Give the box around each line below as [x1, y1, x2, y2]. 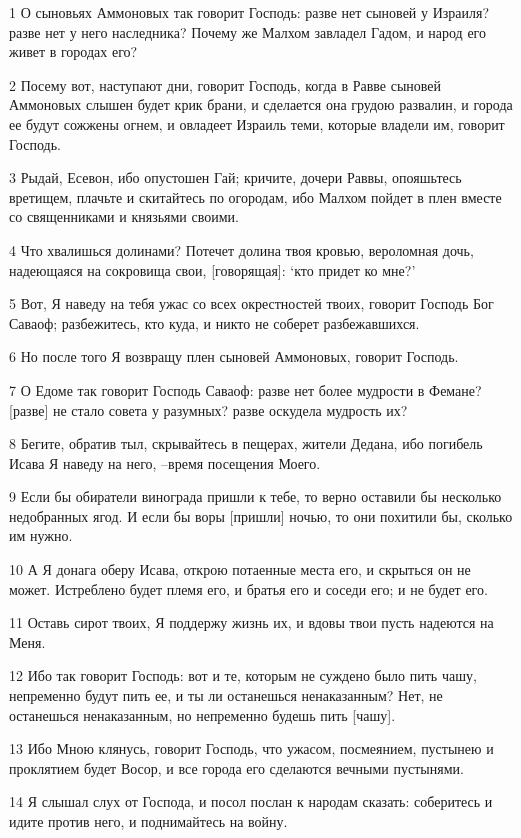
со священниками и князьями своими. [9, 206, 239, 227]
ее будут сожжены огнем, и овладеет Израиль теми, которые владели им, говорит [9, 113, 505, 134]
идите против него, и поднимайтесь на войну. [9, 811, 288, 831]
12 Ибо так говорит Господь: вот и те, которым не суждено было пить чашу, [9, 665, 477, 686]
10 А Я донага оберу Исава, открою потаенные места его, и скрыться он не [9, 559, 471, 580]
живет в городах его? [9, 41, 138, 62]
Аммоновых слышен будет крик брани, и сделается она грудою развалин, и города [9, 94, 513, 115]
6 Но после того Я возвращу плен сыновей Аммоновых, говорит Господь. [9, 346, 459, 367]
